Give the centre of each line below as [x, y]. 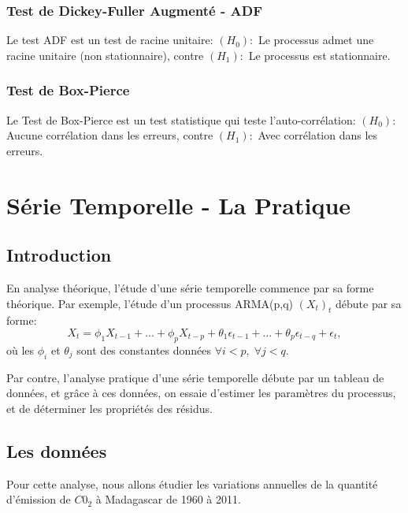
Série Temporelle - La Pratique [179, 204]
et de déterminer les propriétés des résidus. [109, 408]
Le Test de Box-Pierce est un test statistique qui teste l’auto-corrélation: [181, 119]
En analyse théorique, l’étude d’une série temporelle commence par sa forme [190, 287]
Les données [57, 450]
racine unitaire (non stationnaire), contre [105, 55]
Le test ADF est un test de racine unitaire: [110, 40]
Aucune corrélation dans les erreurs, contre [110, 135]
